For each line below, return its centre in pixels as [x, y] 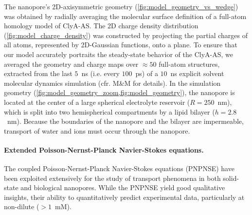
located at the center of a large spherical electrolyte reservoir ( [97, 102]
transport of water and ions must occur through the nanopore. [97, 130]
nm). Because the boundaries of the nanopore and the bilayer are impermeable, [125, 121]
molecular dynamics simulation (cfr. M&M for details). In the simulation [112, 83]
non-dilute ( [22, 206]
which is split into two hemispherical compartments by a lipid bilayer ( [109, 111]
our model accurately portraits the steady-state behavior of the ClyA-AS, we [118, 54]
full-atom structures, [189, 64]
